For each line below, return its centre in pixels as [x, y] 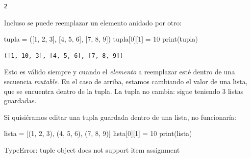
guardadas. [20, 101]
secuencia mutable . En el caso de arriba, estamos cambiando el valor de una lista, [126, 81]
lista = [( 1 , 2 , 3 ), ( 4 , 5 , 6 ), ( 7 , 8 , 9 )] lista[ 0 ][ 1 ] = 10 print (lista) [98, 133]
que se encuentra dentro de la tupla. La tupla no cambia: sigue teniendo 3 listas [124, 91]
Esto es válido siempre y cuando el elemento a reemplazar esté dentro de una [120, 72]
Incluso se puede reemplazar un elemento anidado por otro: [93, 22]
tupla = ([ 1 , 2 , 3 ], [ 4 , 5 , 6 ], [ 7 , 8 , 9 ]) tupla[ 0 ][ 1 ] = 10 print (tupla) [101, 39]
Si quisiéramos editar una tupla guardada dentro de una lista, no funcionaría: [120, 117]
